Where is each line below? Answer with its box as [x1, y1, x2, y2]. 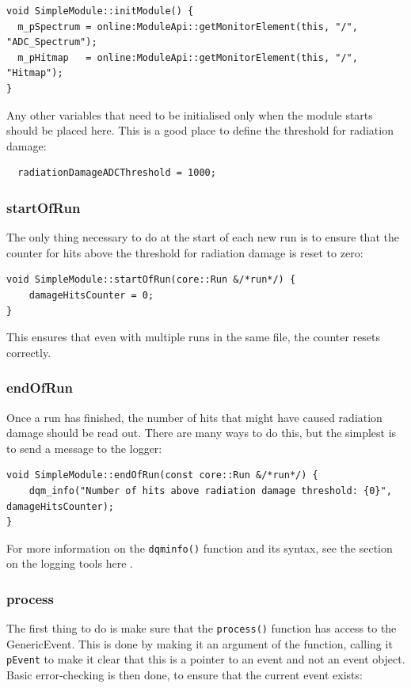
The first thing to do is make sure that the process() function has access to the [6, 620, 397, 637]
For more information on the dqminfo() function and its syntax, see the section [6, 539, 393, 556]
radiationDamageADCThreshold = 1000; [17, 167, 216, 179]
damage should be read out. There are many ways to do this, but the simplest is [6, 424, 397, 441]
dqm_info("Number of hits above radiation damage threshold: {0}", [29, 485, 392, 496]
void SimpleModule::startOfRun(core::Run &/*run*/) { [6, 274, 296, 286]
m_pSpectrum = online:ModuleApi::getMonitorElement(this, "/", [17, 21, 358, 32]
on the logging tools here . [6, 555, 133, 572]
